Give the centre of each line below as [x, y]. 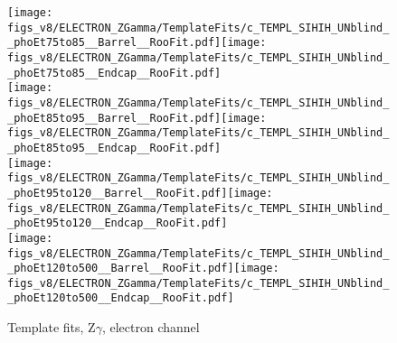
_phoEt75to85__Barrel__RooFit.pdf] [114, 43]
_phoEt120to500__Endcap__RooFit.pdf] [121, 298]
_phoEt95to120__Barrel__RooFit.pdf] [118, 193]
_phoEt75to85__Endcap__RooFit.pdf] [114, 73]
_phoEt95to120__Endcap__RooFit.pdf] [118, 223]
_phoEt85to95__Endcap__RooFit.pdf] [114, 148]
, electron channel [151, 327]
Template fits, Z [52, 327]
